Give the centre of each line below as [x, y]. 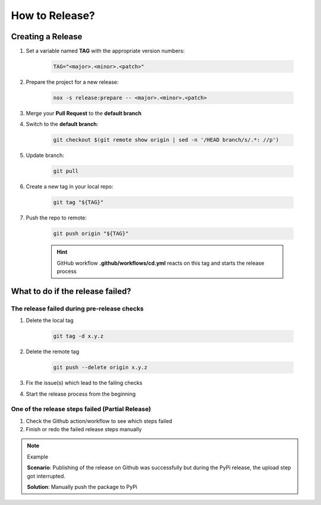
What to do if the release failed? [71, 291]
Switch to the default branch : [62, 124]
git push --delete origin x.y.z [100, 368]
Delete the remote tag [53, 352]
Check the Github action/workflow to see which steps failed [99, 421]
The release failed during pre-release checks [77, 308]
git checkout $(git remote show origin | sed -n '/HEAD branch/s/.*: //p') [166, 140]
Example [38, 457]
